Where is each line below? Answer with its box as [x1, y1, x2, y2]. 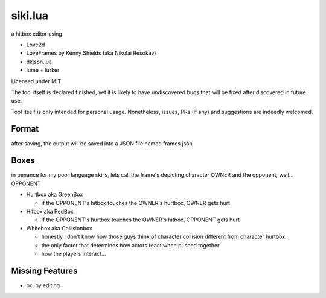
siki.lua [11, 9, 48, 22]
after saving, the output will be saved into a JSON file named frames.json [11, 139, 193, 147]
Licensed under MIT [11, 77, 62, 84]
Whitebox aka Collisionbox [26, 224, 93, 232]
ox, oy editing [26, 281, 60, 289]
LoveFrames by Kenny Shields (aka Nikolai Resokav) [26, 49, 156, 57]
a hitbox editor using [11, 30, 63, 37]
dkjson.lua [26, 58, 53, 65]
